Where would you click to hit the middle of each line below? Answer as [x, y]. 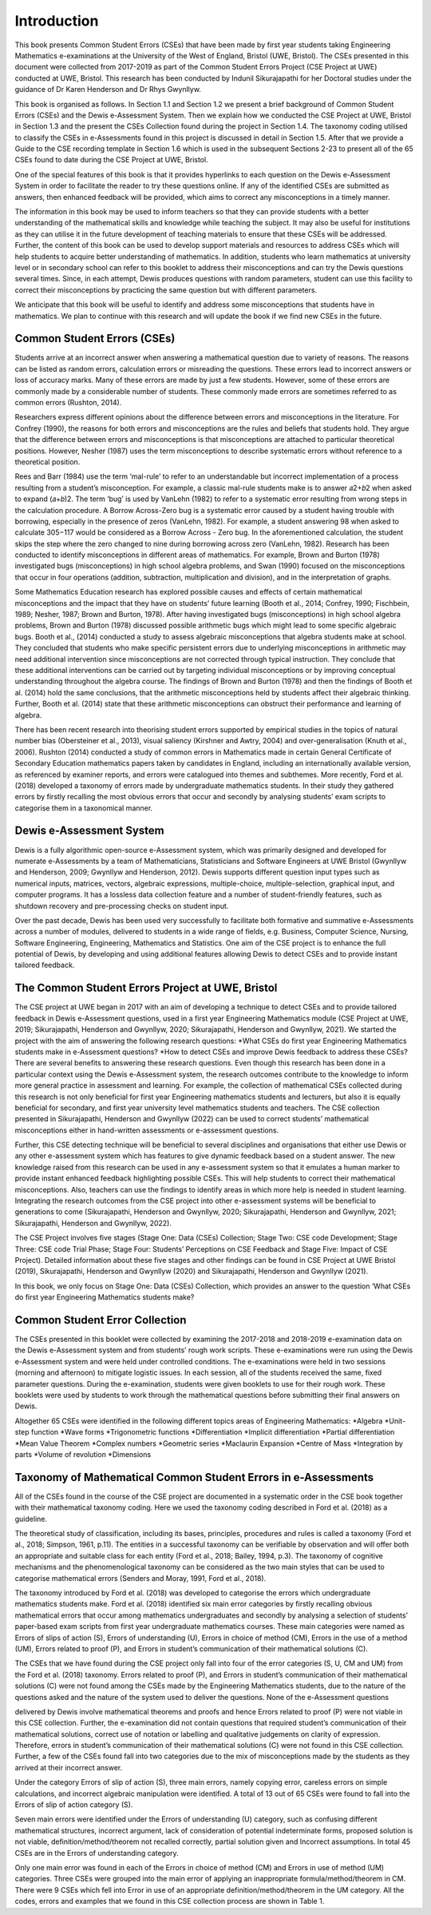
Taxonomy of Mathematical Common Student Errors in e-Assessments [194, 1477]
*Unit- [395, 1421]
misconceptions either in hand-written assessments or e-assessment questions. [147, 1130]
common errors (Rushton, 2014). [68, 402]
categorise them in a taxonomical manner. [84, 808]
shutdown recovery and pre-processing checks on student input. [122, 906]
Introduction [57, 21]
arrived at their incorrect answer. [69, 1767]
